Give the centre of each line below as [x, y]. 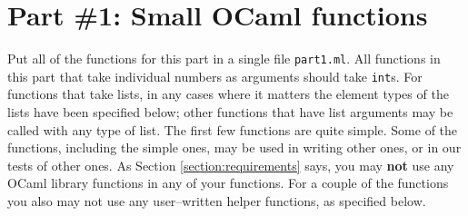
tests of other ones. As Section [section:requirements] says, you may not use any [231, 165]
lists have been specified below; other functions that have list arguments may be [230, 112]
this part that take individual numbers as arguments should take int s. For [215, 76]
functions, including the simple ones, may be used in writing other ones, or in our [234, 147]
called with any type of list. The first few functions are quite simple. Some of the [233, 129]
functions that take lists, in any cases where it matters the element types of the [228, 94]
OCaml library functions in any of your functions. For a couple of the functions [228, 183]
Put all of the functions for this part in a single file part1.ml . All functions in [224, 59]
